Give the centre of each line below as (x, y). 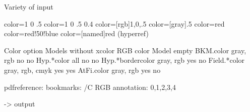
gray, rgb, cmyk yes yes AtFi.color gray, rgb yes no (82, 70)
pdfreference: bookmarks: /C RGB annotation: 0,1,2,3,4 (90, 87)
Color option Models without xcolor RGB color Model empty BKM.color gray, (125, 50)
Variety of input (29, 7)
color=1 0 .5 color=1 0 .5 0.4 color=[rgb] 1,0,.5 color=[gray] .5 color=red (114, 23)
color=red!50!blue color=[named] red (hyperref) (76, 33)
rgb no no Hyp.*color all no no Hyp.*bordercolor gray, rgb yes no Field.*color (124, 60)
